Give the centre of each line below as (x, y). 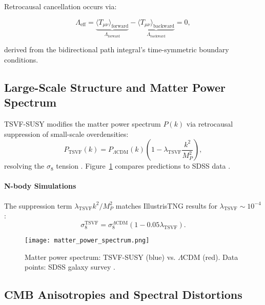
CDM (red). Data (210, 257)
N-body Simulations (40, 186)
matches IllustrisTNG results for (166, 205)
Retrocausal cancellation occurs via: (60, 6)
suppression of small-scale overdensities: (66, 134)
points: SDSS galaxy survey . (70, 267)
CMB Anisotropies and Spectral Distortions (123, 294)
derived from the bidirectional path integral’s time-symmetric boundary (117, 49)
